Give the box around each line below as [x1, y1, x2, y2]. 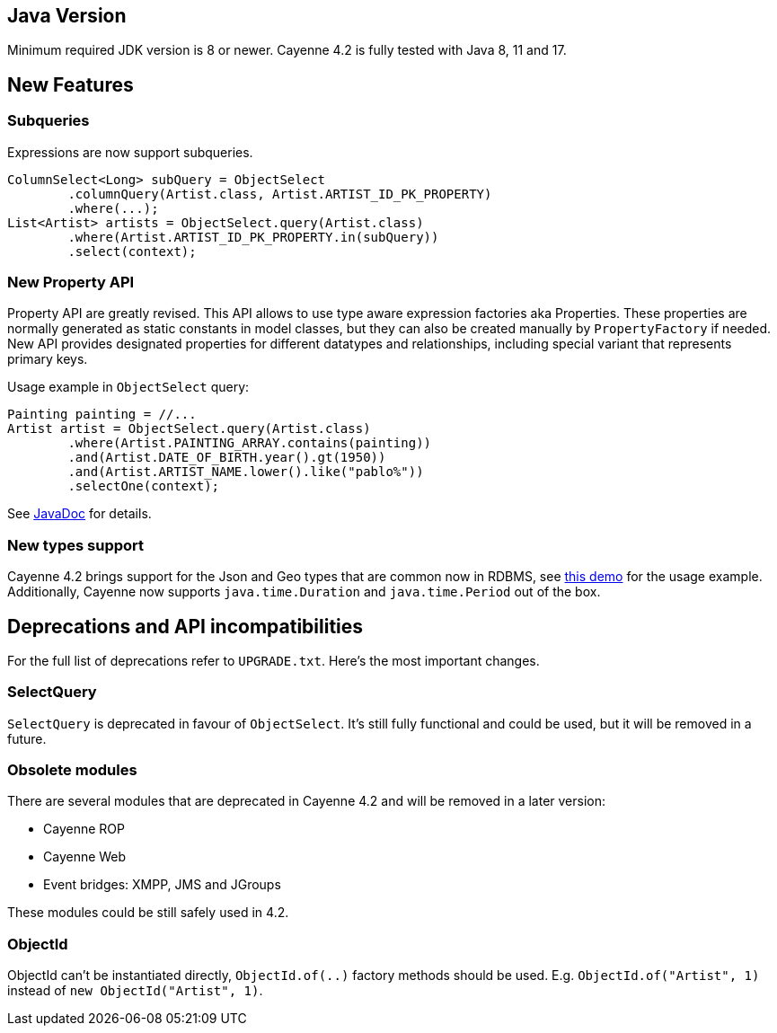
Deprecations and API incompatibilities [7, 614, 364, 638]
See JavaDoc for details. [7, 506, 152, 522]
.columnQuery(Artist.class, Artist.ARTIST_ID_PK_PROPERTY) [67, 186, 492, 201]
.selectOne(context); [67, 479, 220, 494]
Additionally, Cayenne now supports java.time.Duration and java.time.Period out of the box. [7, 584, 601, 600]
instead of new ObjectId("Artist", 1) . [7, 983, 263, 999]
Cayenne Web [43, 849, 127, 865]
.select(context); [67, 243, 197, 259]
